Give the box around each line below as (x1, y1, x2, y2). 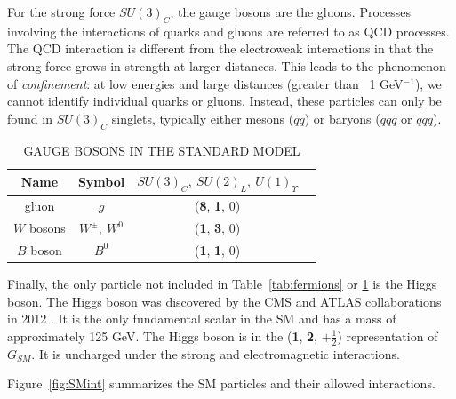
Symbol (77, 172, 125, 191)
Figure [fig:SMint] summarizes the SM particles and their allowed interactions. (7, 374, 436, 393)
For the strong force (7, 3, 116, 20)
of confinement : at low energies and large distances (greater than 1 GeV (7, 74, 404, 92)
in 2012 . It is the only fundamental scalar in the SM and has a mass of (7, 309, 396, 328)
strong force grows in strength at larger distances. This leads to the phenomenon (7, 56, 446, 75)
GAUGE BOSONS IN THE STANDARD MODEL (23, 140, 300, 159)
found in (7, 108, 52, 127)
